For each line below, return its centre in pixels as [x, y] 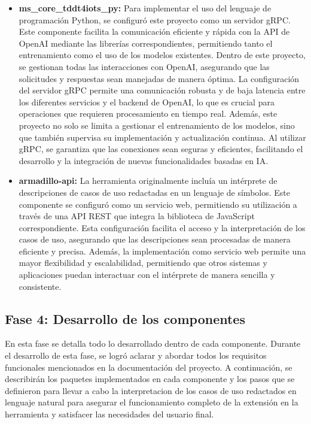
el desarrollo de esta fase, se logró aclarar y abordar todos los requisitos [136, 355]
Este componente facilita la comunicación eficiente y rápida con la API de [154, 31]
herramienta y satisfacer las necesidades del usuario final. [109, 414]
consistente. [40, 286]
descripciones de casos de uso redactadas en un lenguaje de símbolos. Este [154, 192]
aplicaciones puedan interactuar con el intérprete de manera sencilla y [147, 275]
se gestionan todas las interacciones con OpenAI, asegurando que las [144, 66]
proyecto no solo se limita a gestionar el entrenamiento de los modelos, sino [157, 125]
